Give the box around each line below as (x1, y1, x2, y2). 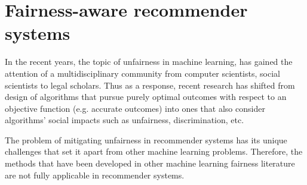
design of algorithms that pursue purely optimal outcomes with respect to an (5, 90, 287, 103)
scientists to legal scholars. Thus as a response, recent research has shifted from (5, 79, 295, 91)
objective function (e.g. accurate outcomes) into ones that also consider (5, 102, 265, 114)
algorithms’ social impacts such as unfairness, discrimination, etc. (5, 114, 244, 126)
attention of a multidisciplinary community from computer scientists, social (5, 67, 280, 79)
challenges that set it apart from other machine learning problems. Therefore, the (5, 145, 303, 158)
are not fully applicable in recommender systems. (5, 168, 185, 181)
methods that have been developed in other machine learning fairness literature (5, 157, 295, 170)
